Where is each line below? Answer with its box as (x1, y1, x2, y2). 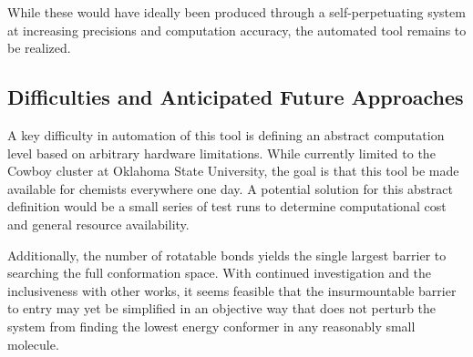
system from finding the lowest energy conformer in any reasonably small (7, 316, 416, 335)
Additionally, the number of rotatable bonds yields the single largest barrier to (7, 245, 447, 264)
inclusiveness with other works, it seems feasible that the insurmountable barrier (7, 280, 457, 300)
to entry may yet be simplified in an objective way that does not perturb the (7, 299, 437, 318)
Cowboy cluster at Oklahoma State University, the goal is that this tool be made (7, 161, 459, 180)
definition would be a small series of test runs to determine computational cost (7, 197, 447, 216)
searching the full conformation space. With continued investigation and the (7, 263, 432, 282)
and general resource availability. (7, 214, 190, 233)
